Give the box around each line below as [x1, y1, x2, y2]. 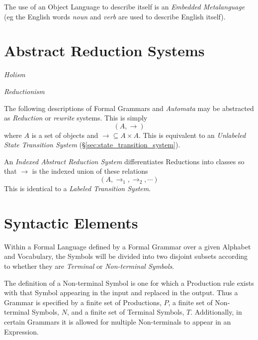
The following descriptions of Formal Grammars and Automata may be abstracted [4, 103, 254, 113]
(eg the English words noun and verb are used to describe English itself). [4, 11, 226, 21]
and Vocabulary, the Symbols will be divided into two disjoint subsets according [4, 251, 248, 261]
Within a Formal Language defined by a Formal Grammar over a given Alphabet [4, 241, 251, 251]
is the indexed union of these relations [32, 166, 148, 176]
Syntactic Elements [4, 212, 138, 232]
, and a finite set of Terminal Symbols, [67, 307, 184, 317]
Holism [4, 69, 25, 80]
